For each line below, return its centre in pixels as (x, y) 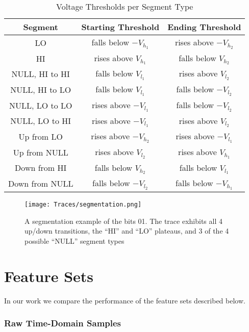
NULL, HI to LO (41, 89)
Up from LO (41, 137)
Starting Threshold (120, 27)
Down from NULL (41, 184)
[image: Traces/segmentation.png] (83, 205)
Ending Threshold (204, 27)
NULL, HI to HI (41, 74)
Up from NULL (41, 152)
